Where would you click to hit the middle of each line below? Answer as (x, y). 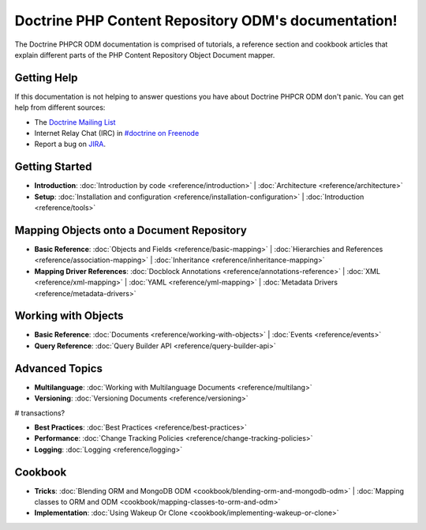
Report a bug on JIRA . (70, 144)
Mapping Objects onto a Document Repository (131, 230)
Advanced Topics (58, 368)
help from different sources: (60, 107)
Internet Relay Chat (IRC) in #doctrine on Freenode (117, 133)
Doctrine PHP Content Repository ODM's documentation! (206, 21)
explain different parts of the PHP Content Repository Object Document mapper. (145, 55)
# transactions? (40, 413)
